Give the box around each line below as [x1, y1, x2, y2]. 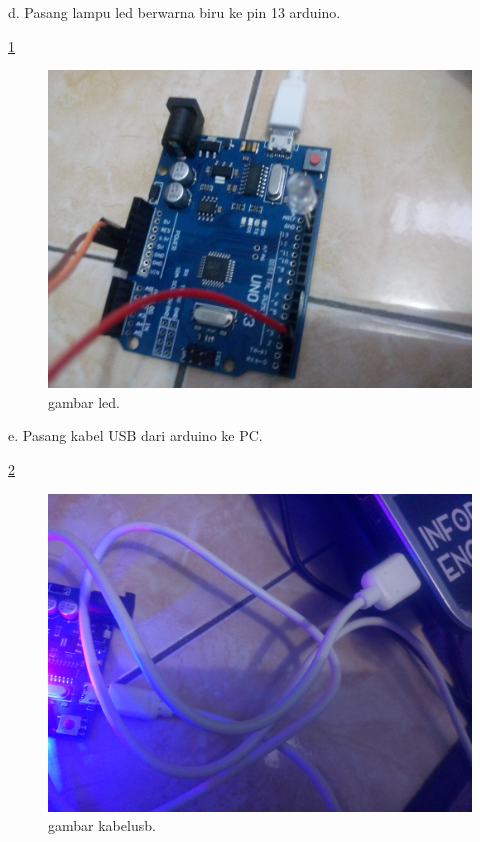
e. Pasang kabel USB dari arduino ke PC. [8, 425, 263, 446]
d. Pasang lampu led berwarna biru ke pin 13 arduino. [8, 2, 341, 22]
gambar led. [48, 391, 120, 412]
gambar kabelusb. [48, 815, 156, 836]
